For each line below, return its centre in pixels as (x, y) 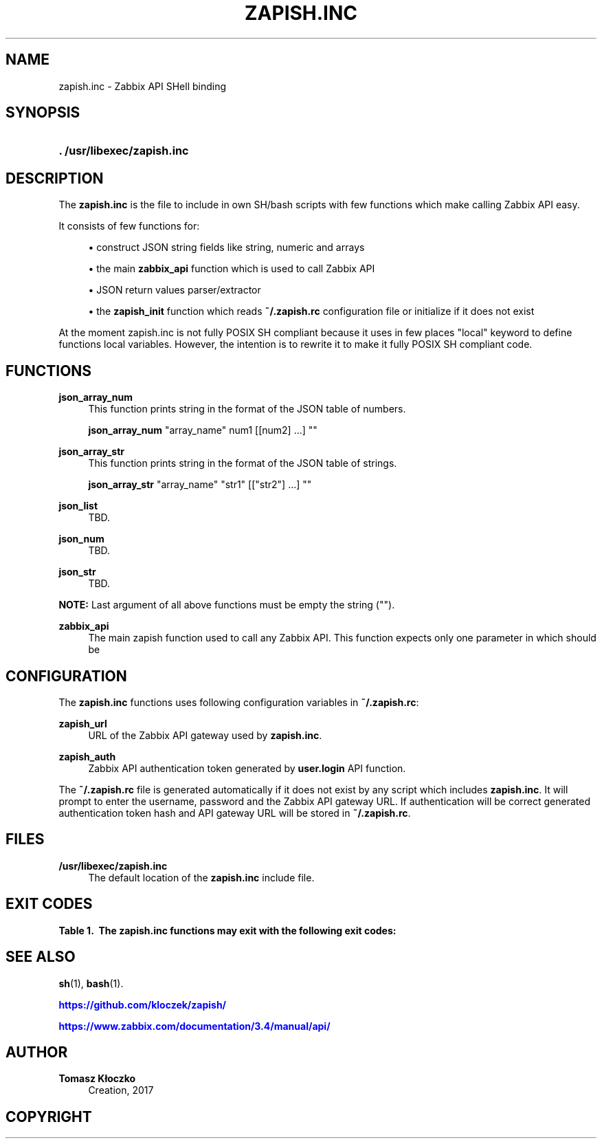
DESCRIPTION (55, 178)
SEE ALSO (41, 957)
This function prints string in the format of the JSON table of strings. (243, 463)
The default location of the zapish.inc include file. (201, 877)
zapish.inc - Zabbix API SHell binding (143, 86)
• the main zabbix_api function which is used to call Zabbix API (232, 269)
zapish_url (83, 723)
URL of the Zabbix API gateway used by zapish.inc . (205, 735)
